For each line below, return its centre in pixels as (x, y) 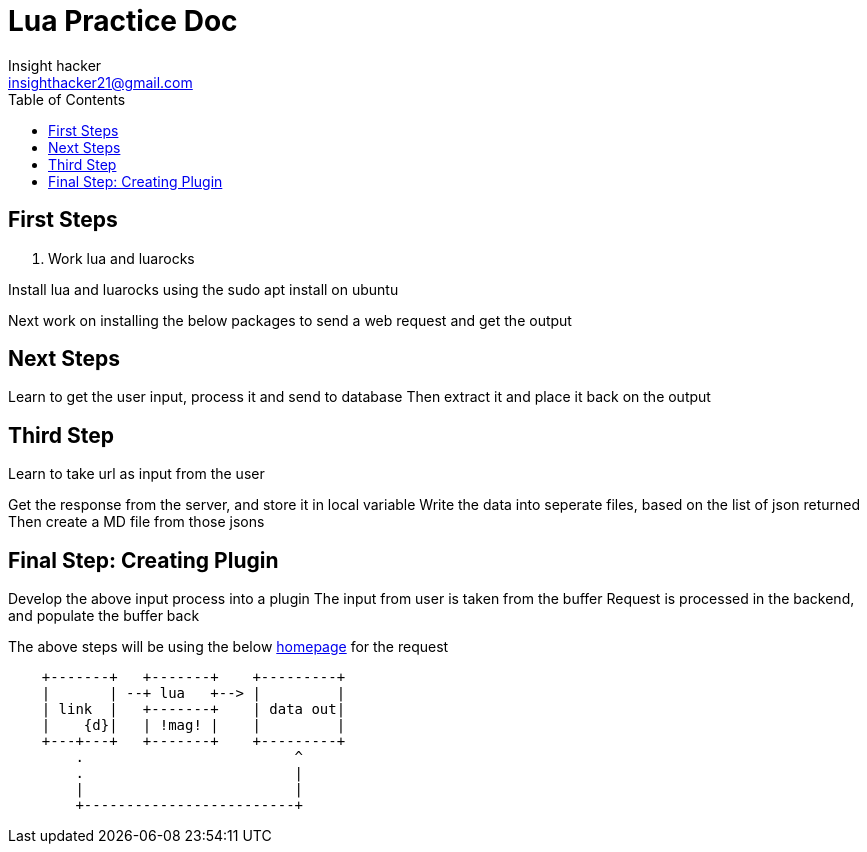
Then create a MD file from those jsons (136, 522)
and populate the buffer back (104, 616)
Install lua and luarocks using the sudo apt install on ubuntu (203, 289)
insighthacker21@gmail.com (100, 82)
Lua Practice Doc (123, 21)
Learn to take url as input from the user (136, 474)
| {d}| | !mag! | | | (193, 725)
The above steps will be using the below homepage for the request (228, 647)
